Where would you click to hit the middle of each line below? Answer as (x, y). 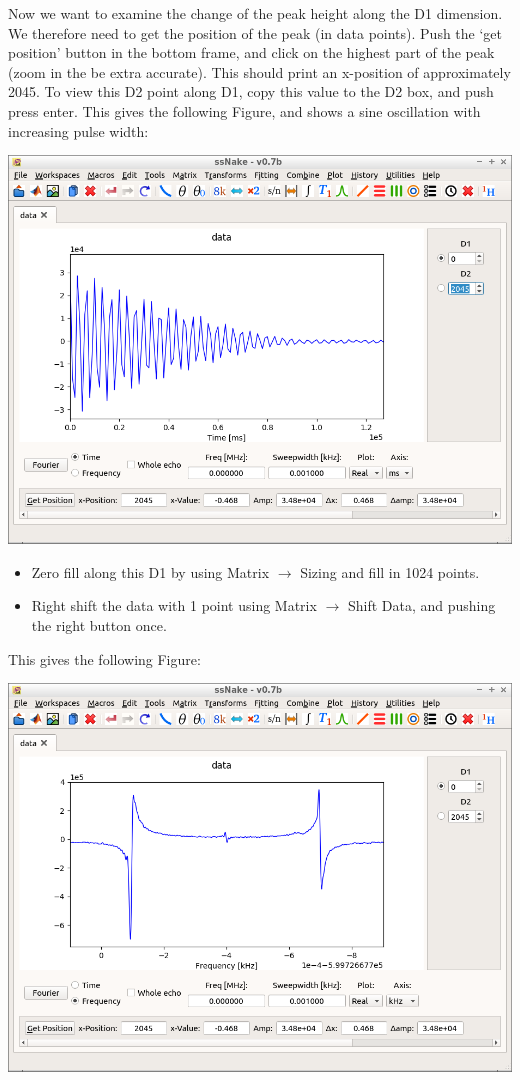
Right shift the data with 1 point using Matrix (174, 605)
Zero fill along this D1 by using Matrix (150, 571)
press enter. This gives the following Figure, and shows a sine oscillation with (244, 110)
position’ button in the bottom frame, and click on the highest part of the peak (251, 52)
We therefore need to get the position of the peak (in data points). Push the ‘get (255, 32)
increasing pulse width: (78, 130)
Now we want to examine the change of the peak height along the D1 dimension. (255, 13)
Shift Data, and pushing (421, 605)
